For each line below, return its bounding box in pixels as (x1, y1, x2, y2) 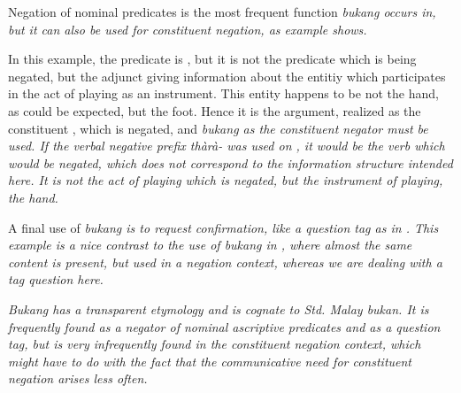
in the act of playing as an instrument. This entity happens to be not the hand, (8, 84, 439, 103)
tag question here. (8, 270, 104, 289)
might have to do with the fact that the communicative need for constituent (8, 351, 412, 370)
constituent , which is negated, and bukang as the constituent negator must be (8, 119, 428, 137)
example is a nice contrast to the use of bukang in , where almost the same (8, 235, 412, 254)
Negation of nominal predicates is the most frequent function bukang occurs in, (8, 3, 436, 20)
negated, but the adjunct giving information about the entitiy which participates (8, 66, 446, 85)
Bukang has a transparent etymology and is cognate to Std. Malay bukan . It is (8, 299, 429, 318)
